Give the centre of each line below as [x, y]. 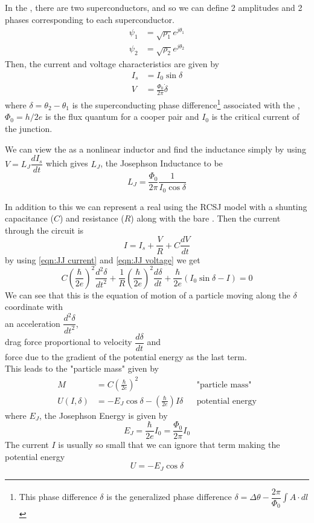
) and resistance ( [92, 218]
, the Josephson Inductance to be [162, 163]
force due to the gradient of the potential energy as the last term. [126, 356]
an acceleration [33, 323]
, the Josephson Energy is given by [104, 415]
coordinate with [34, 307]
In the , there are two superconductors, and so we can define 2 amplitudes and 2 [154, 7]
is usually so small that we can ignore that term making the [169, 445]
